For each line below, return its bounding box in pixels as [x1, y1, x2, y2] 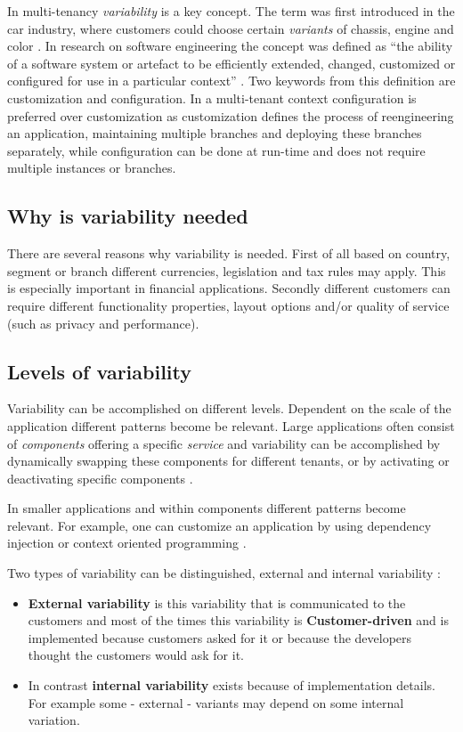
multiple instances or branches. [7, 159, 176, 177]
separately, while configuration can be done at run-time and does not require [7, 141, 426, 159]
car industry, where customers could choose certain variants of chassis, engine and [7, 19, 454, 37]
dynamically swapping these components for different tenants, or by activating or [7, 451, 450, 470]
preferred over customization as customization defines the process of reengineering [7, 106, 454, 125]
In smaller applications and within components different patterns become [7, 499, 406, 517]
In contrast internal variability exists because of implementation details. [28, 676, 435, 695]
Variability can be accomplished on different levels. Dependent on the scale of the [7, 399, 451, 418]
